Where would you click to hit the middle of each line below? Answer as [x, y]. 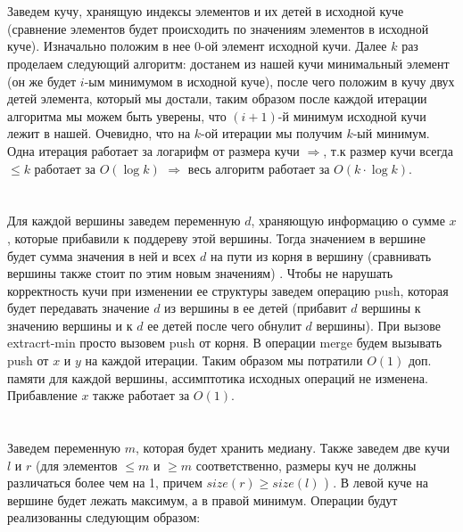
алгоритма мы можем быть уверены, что [117, 115]
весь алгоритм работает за [259, 168]
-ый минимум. [391, 133]
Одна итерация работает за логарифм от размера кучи [153, 150]
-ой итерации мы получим [272, 133]
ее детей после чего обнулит [224, 325]
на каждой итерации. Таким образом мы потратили [224, 360]
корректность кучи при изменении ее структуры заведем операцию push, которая [228, 290]
